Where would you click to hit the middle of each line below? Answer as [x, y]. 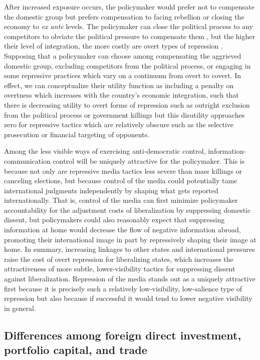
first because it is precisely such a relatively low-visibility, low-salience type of [123, 288]
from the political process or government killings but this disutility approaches [124, 114]
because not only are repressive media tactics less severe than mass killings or [123, 170]
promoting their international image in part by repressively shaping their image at [130, 239]
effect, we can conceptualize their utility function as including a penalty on [119, 85]
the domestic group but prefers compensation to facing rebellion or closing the [124, 16]
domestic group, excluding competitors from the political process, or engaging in [127, 65]
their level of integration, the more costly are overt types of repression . [113, 46]
